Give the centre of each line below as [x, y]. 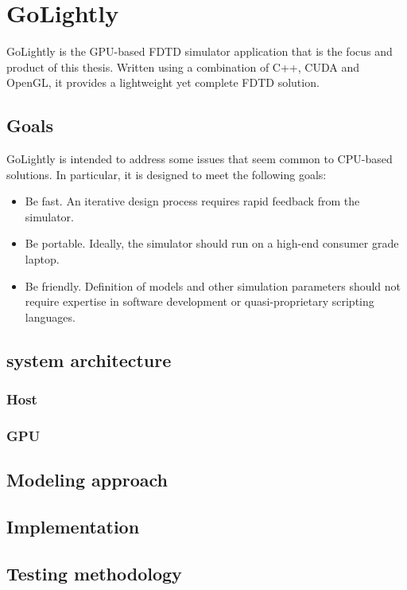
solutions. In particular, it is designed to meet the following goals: [167, 174]
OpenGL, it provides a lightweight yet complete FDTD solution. [163, 82]
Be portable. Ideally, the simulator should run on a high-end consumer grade [212, 243]
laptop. [42, 259]
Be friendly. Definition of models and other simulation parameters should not [213, 285]
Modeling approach [87, 480]
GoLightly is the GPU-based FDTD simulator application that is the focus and [200, 51]
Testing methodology [94, 573]
